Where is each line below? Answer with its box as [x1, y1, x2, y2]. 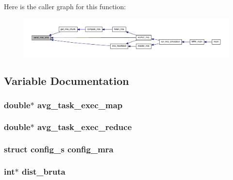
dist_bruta [21, 165, 66, 178]
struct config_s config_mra [4, 143, 114, 155]
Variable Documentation [4, 73, 129, 88]
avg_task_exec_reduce [37, 121, 132, 133]
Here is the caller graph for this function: [4, 1, 126, 11]
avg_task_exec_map [37, 98, 123, 111]
